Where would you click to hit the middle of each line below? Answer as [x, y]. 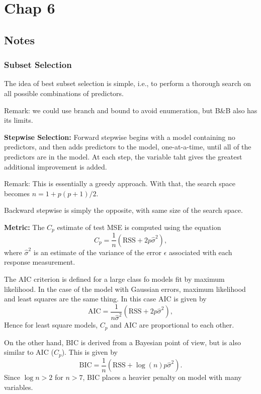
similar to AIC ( [29, 352]
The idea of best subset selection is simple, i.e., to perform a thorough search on [128, 83]
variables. [19, 387]
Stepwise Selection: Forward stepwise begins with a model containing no [120, 137]
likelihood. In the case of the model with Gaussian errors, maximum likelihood [125, 289]
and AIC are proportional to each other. [172, 325]
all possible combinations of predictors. [64, 93]
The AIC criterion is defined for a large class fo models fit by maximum [114, 279]
